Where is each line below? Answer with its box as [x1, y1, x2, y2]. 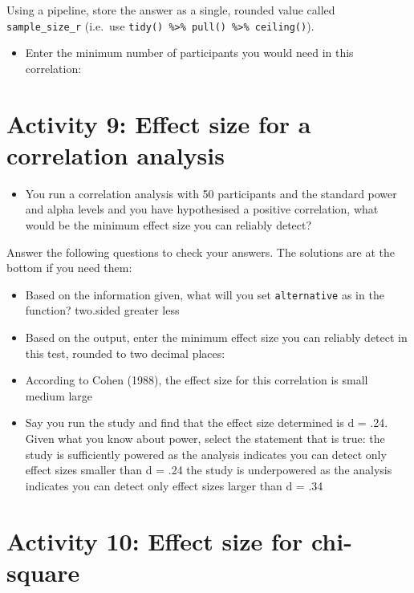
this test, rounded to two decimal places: [25, 344, 225, 361]
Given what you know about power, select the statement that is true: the [25, 429, 385, 446]
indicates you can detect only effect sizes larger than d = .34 [25, 477, 323, 493]
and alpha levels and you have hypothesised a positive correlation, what [25, 201, 379, 217]
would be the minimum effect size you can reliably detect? [25, 216, 312, 233]
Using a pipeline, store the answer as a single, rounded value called [6, 2, 335, 18]
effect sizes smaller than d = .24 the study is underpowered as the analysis [25, 461, 392, 478]
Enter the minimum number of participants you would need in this [25, 44, 354, 61]
